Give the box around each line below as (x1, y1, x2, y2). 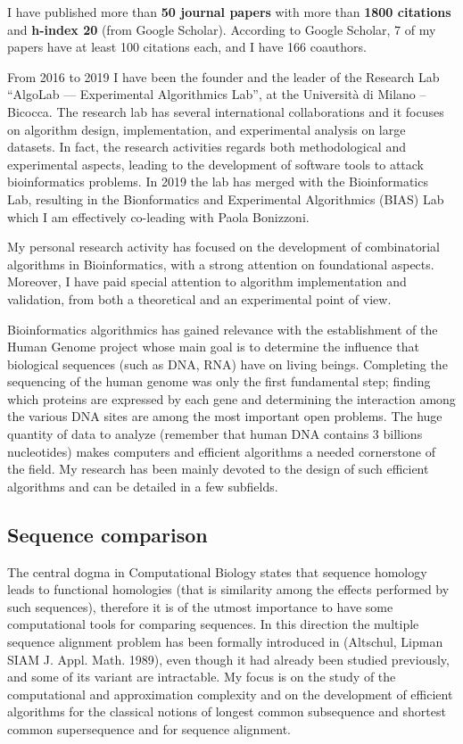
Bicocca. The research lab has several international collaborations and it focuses (7, 102, 444, 120)
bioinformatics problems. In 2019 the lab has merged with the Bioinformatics (7, 172, 428, 191)
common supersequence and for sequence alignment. (7, 719, 292, 738)
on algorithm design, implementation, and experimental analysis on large (7, 120, 406, 138)
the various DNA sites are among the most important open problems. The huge (7, 407, 442, 426)
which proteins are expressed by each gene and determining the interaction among (7, 389, 456, 408)
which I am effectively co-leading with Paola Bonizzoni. (7, 207, 310, 226)
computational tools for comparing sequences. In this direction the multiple (7, 615, 419, 633)
